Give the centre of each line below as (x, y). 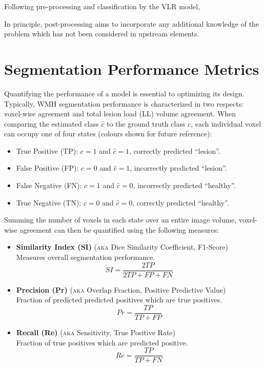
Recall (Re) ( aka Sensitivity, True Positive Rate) (96, 332)
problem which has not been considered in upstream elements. (102, 34)
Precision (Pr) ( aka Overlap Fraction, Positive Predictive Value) (121, 289)
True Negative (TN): (49, 202)
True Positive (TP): (47, 150)
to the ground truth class (146, 123)
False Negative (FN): (49, 185)
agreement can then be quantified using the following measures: (119, 229)
